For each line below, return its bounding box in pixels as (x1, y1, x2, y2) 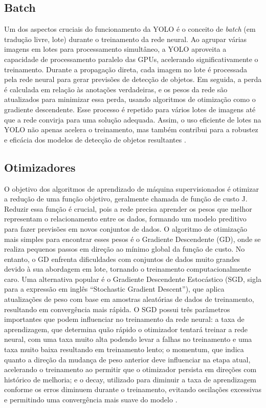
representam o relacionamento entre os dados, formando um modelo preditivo (4, 213, 247, 224)
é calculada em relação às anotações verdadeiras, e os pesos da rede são (4, 84, 228, 94)
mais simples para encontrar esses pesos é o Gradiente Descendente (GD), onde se (4, 233, 261, 244)
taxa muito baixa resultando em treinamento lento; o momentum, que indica (4, 344, 244, 355)
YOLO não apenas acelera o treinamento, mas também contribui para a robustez (4, 124, 258, 135)
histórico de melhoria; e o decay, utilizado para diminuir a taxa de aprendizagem (4, 374, 257, 384)
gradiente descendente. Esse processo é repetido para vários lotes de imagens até (4, 104, 256, 114)
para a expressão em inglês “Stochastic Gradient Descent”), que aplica (4, 283, 225, 294)
